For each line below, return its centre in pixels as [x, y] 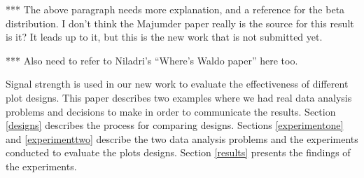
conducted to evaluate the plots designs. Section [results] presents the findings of [178, 152]
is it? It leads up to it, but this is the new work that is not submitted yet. [164, 37]
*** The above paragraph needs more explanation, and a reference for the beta [175, 9]
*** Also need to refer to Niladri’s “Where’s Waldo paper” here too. [152, 60]
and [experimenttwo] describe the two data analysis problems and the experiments [182, 138]
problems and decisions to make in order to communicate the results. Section [171, 111]
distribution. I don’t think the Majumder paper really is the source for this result [180, 23]
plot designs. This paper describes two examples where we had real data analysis [179, 97]
